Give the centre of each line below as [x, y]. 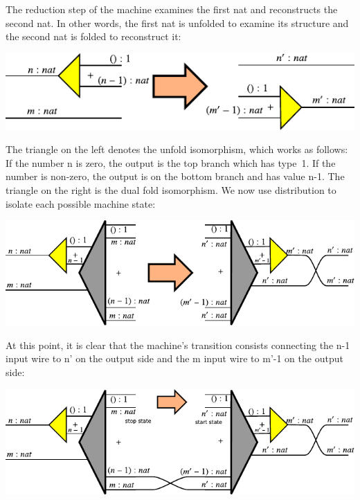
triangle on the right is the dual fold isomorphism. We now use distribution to [171, 190]
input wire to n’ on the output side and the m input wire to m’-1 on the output [174, 358]
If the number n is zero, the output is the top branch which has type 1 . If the [171, 162]
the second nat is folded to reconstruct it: [93, 36]
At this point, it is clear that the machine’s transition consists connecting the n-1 [178, 345]
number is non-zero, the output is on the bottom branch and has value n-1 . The [175, 176]
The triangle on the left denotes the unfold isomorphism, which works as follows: [177, 149]
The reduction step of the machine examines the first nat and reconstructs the [172, 9]
